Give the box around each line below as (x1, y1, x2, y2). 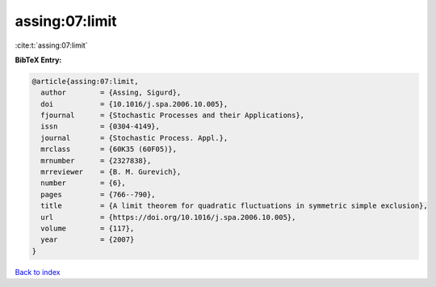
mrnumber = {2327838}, (40, 156, 152, 165)
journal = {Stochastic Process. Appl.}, (40, 133, 228, 142)
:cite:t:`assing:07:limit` (15, 40, 88, 50)
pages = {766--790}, (40, 190, 157, 199)
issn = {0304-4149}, (40, 122, 161, 131)
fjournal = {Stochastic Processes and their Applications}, (40, 111, 305, 120)
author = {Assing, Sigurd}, (40, 88, 182, 97)
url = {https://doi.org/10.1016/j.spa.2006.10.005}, (40, 213, 296, 222)
